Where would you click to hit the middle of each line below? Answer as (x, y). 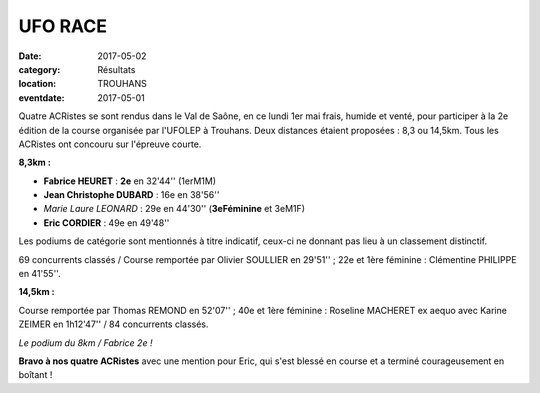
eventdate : (41, 97)
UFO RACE (62, 26)
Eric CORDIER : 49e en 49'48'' (106, 222)
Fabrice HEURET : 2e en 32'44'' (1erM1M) (130, 181)
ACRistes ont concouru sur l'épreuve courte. (110, 144)
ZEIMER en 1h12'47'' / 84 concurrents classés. (113, 324)
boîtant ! (35, 375)
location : (37, 84)
